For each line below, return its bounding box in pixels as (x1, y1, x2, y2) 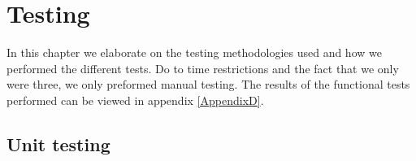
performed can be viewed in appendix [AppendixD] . (6, 91, 264, 108)
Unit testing (6, 131, 110, 156)
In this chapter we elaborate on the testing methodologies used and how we (6, 44, 382, 61)
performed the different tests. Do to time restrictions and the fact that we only (6, 59, 399, 76)
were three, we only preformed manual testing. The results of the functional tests (6, 76, 410, 93)
